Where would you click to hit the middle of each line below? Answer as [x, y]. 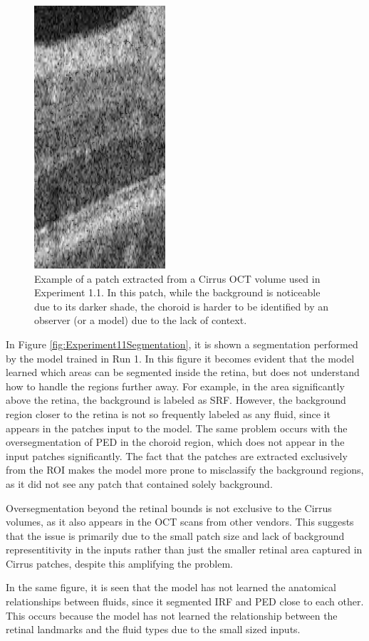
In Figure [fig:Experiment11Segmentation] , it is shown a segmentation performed [182, 344]
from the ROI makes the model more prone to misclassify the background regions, [185, 470]
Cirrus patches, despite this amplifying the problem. [119, 563]
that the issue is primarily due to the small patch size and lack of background [175, 535]
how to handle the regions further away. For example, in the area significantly [175, 386]
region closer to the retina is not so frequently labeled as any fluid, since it [168, 413]
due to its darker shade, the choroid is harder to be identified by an [182, 306]
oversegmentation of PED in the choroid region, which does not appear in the [175, 442]
